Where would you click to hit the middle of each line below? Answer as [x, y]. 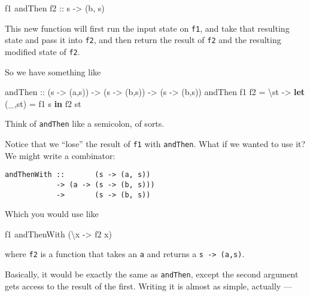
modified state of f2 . [42, 51]
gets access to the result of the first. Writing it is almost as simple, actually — [148, 286]
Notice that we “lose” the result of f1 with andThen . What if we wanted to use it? [155, 144]
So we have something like [53, 71]
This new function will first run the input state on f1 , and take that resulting [147, 28]
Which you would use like [52, 214]
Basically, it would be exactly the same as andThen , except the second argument [152, 274]
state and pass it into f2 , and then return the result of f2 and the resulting [143, 40]
